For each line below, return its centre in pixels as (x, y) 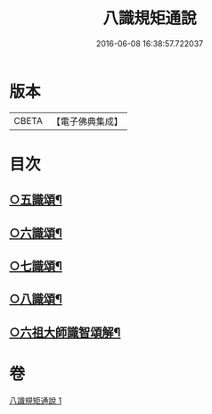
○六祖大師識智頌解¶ (65, 332)
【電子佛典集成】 (87, 121)
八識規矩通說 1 (36, 400)
